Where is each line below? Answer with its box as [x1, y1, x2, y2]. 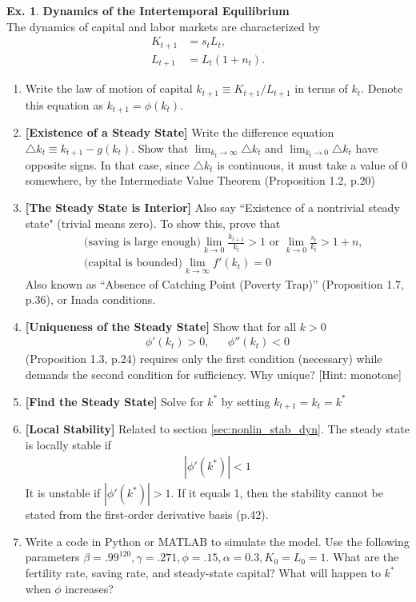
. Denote [361, 80, 403, 97]
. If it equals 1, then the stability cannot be [170, 484, 383, 501]
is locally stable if [25, 436, 111, 452]
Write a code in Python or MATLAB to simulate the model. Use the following [25, 532, 410, 549]
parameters [25, 548, 80, 565]
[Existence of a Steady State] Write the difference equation [25, 124, 334, 141]
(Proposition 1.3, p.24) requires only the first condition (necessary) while [25, 350, 382, 367]
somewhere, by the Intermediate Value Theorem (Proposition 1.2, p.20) [25, 172, 376, 189]
